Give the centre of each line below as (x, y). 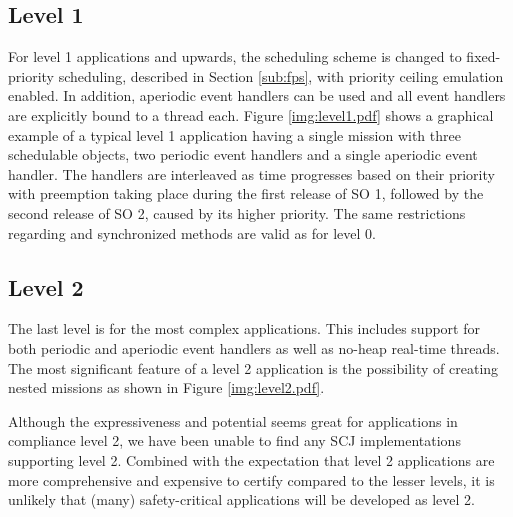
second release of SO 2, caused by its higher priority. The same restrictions (237, 212)
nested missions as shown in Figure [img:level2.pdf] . (166, 387)
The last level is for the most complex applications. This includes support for (244, 328)
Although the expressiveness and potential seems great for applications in (233, 420)
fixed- (483, 56)
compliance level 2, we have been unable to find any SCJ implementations (234, 440)
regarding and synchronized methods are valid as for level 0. (192, 232)
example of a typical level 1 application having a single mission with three (234, 134)
